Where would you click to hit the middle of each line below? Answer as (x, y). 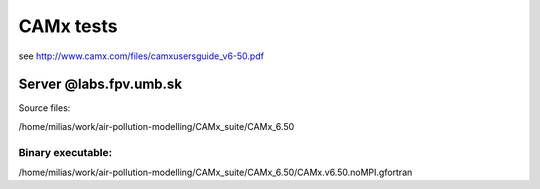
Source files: (44, 108)
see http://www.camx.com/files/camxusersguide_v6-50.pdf (141, 56)
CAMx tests (68, 26)
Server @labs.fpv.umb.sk (100, 84)
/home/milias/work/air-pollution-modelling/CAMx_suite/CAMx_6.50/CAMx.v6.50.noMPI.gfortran (215, 172)
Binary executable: (65, 152)
